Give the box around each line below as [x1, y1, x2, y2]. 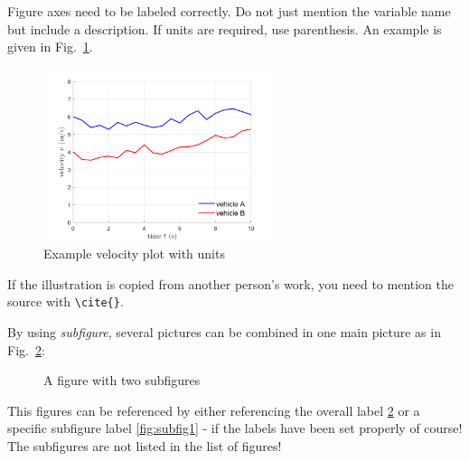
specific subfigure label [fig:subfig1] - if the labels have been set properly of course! [7, 419, 463, 437]
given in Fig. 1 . [7, 37, 93, 56]
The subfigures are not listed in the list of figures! [7, 436, 282, 455]
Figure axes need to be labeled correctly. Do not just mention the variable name [7, 2, 451, 20]
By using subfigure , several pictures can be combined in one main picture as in [7, 323, 441, 341]
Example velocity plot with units [43, 244, 225, 263]
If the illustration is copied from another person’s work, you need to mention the [7, 274, 455, 293]
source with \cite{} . [7, 292, 124, 311]
